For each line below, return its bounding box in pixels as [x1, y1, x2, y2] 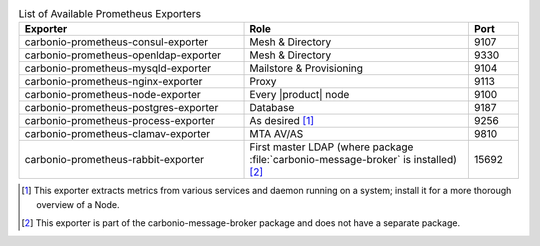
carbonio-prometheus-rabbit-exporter [24, 153, 205, 167]
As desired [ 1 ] [249, 114, 315, 128]
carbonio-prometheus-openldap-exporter [24, 48, 222, 62]
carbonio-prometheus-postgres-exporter [24, 101, 219, 115]
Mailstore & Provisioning [249, 61, 364, 75]
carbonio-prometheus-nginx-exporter [24, 75, 203, 89]
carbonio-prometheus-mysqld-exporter [24, 61, 212, 75]
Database [249, 101, 295, 115]
